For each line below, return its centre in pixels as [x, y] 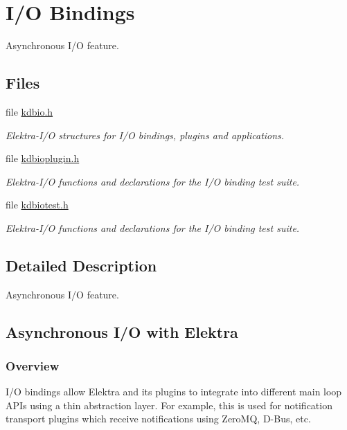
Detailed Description [81, 265]
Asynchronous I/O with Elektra [122, 331]
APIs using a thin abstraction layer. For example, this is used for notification [169, 405]
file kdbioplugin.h [43, 158]
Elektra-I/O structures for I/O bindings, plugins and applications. [145, 135]
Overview [33, 365]
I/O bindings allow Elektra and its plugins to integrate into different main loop [174, 392]
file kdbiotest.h [37, 205]
